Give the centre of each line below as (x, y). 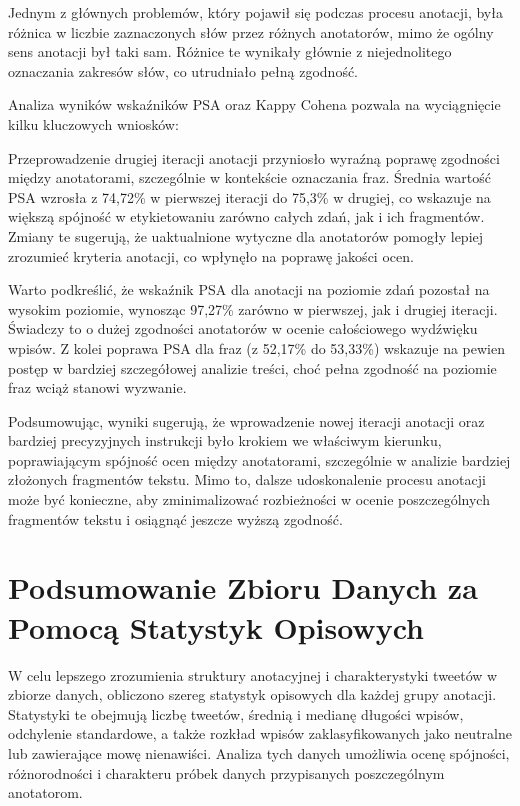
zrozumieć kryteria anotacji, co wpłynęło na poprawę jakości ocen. (211, 255)
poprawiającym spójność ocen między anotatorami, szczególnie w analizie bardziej (259, 459)
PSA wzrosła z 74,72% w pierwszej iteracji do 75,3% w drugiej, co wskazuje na (249, 196)
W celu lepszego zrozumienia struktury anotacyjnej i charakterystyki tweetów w (253, 674)
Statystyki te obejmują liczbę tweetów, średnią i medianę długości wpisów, (236, 713)
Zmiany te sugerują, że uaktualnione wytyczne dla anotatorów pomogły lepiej (246, 235)
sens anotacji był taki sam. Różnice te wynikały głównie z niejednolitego (230, 51)
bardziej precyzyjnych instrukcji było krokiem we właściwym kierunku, (225, 440)
